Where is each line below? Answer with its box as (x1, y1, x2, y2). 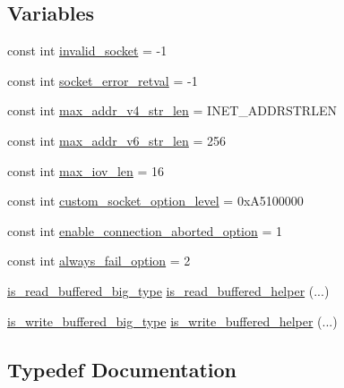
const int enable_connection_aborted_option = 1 (7, 221, 282, 240)
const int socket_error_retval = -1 (7, 71, 198, 89)
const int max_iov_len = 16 (7, 161, 165, 180)
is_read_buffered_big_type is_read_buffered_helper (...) (7, 281, 330, 299)
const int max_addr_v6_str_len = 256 (7, 131, 227, 149)
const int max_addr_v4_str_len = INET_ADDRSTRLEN (7, 101, 337, 120)
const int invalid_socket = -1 (7, 41, 168, 60)
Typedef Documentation (7, 355, 236, 383)
